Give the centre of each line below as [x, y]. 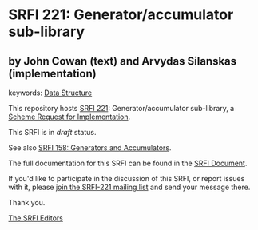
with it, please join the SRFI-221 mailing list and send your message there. [129, 187]
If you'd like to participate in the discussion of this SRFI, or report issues [127, 178]
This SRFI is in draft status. [52, 132]
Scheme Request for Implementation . [69, 117]
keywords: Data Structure [50, 93]
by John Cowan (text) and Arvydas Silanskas [123, 61]
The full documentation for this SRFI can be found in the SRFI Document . [128, 163]
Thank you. [27, 202]
